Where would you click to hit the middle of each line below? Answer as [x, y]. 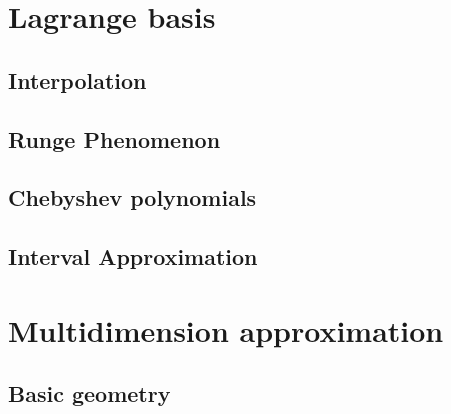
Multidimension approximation [226, 329]
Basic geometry [89, 393]
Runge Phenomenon [114, 138]
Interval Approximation [133, 256]
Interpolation [77, 79]
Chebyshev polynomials [132, 197]
